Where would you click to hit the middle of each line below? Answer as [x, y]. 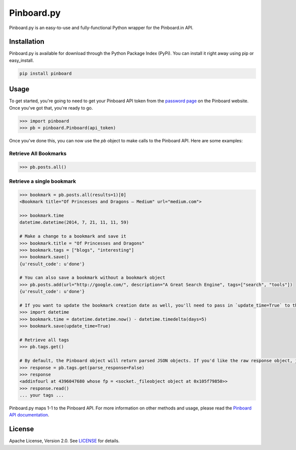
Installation [27, 42]
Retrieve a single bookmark [43, 181]
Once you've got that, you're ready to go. [51, 108]
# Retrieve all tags [44, 340]
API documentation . [29, 415]
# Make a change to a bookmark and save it [73, 236]
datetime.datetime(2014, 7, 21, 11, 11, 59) [74, 223]
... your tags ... [42, 395]
